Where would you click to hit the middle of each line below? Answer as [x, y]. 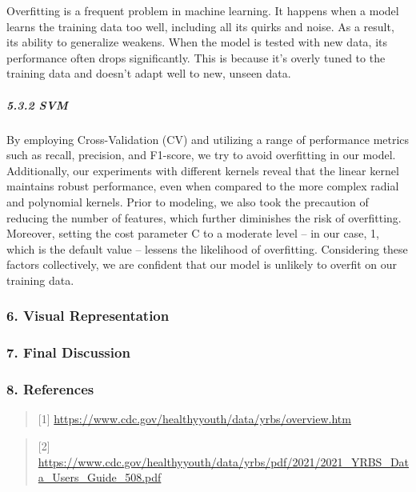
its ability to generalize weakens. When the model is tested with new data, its [197, 42]
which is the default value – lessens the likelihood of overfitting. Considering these [207, 248]
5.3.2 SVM [37, 104]
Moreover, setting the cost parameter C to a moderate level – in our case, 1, [193, 233]
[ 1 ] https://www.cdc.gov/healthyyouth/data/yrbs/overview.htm [194, 419]
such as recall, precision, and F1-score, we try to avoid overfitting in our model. [201, 155]
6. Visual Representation [88, 316]
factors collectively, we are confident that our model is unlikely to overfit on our [202, 264]
